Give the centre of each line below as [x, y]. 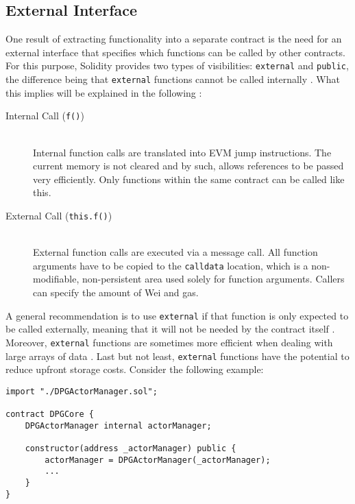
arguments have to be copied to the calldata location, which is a [171, 265]
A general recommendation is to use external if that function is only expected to [177, 315]
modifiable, [56, 279]
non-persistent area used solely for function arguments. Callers [213, 279]
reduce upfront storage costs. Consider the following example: [135, 369]
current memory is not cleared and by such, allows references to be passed [188, 166]
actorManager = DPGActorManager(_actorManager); [158, 460]
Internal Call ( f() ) [45, 116]
